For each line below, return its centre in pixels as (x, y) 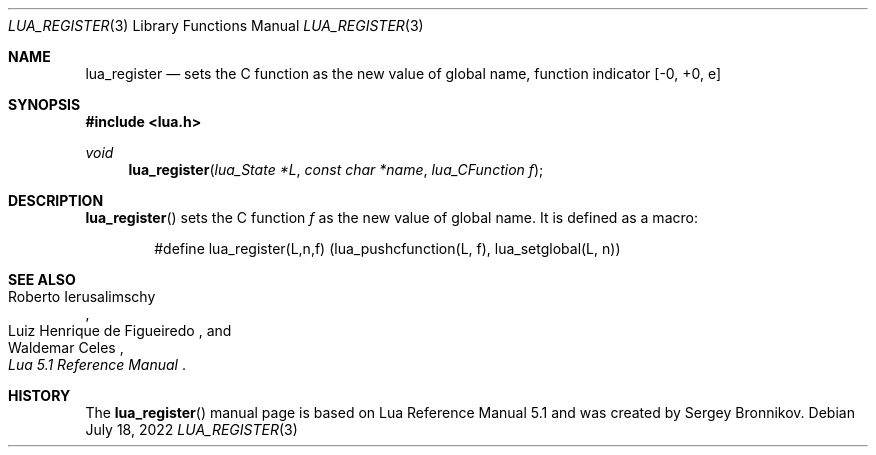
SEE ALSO (42, 279)
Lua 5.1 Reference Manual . (97, 364)
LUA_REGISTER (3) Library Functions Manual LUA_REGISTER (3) (216, 25)
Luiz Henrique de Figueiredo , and (120, 330)
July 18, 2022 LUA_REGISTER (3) (191, 429)
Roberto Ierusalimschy (82, 296)
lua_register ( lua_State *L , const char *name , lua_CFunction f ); (336, 169)
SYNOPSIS (44, 104)
